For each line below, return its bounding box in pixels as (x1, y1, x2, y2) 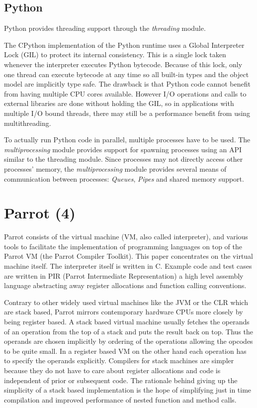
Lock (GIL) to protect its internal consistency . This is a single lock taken (4, 49, 226, 60)
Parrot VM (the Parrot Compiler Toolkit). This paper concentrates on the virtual (4, 251, 254, 261)
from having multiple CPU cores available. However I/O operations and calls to (4, 88, 247, 99)
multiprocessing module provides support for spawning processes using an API (4, 144, 242, 154)
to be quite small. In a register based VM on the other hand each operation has (4, 345, 247, 356)
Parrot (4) (4, 203, 76, 223)
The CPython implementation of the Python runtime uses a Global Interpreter (4, 39, 245, 50)
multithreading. (4, 117, 51, 128)
